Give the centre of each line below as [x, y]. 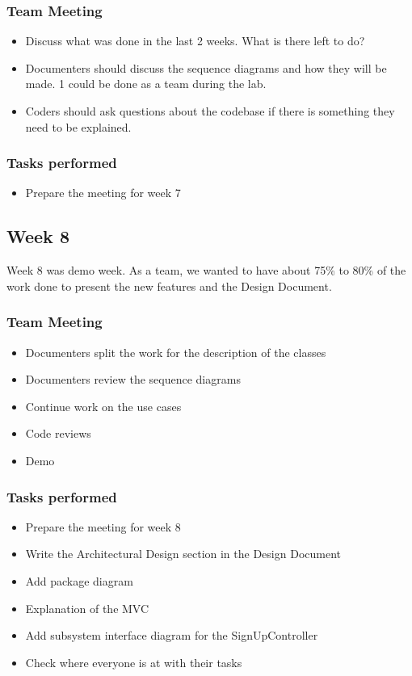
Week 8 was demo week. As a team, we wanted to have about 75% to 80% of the [206, 270]
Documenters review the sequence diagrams [133, 379]
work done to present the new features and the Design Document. [169, 286]
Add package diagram [79, 580]
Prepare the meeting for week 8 [103, 526]
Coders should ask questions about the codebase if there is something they [210, 111]
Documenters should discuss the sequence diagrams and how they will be [206, 67]
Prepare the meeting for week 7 [103, 193]
